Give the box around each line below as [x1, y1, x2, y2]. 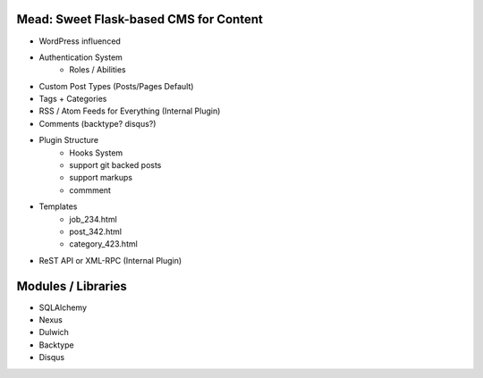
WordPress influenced [38, 36, 121, 46]
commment [69, 184, 112, 196]
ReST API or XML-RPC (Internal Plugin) [38, 255, 182, 265]
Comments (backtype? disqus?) [38, 118, 157, 129]
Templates [38, 201, 78, 212]
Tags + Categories [38, 94, 107, 105]
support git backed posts [69, 160, 162, 171]
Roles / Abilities [69, 64, 126, 75]
